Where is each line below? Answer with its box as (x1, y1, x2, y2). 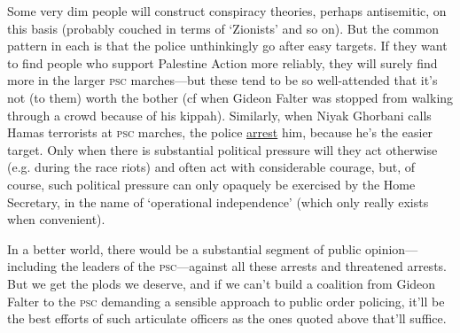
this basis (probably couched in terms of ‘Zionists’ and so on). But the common (7, 19, 439, 37)
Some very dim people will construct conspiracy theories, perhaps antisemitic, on (7, 2, 447, 19)
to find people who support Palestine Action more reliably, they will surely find (7, 53, 438, 72)
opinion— (365, 239, 418, 258)
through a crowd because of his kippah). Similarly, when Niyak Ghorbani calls (7, 105, 432, 124)
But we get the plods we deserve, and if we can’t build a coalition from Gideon (7, 274, 436, 292)
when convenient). (7, 210, 105, 228)
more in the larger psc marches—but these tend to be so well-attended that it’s (7, 71, 438, 89)
